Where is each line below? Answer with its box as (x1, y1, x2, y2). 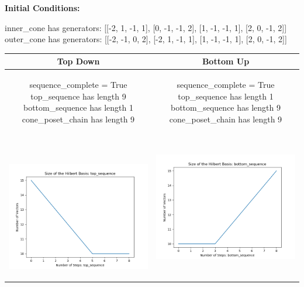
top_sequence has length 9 (30, 90, 126, 102)
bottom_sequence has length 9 (171, 101, 281, 114)
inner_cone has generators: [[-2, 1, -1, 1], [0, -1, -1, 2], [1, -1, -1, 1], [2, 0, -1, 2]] (5, 21, 287, 33)
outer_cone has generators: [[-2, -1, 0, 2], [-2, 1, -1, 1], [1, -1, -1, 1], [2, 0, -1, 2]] (5, 33, 287, 45)
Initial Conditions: (5, 2, 80, 13)
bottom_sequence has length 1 (23, 101, 133, 114)
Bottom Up (202, 55, 250, 67)
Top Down (57, 55, 100, 67)
